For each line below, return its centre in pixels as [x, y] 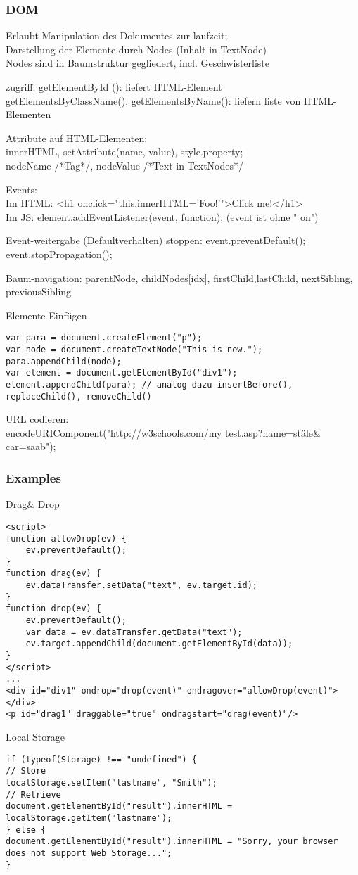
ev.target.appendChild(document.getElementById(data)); [159, 644]
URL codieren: [37, 419]
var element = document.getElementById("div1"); [122, 373]
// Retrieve [33, 794]
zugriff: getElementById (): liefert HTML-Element [114, 87]
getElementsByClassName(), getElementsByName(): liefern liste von [153, 100]
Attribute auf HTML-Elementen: [77, 138]
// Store [26, 771]
